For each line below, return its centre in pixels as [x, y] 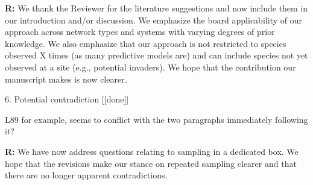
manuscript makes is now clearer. [66, 79]
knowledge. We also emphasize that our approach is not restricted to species [146, 43]
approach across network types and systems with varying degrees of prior [140, 32]
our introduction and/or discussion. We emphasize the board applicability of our [153, 20]
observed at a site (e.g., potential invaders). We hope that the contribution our [150, 67]
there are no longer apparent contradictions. [86, 175]
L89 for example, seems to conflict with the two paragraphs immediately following [156, 119]
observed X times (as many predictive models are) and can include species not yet [156, 55]
